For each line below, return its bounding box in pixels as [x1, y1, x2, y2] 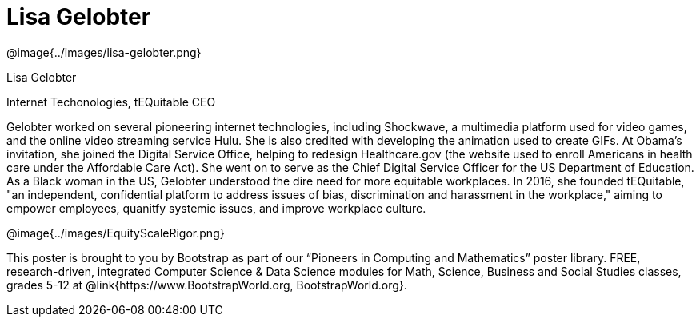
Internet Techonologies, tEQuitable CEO [6, 94, 216, 109]
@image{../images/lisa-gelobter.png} [6, 45, 202, 59]
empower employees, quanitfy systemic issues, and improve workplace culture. [6, 201, 426, 215]
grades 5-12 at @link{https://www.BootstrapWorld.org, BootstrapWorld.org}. [6, 277, 407, 292]
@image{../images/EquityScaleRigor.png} [6, 225, 225, 240]
